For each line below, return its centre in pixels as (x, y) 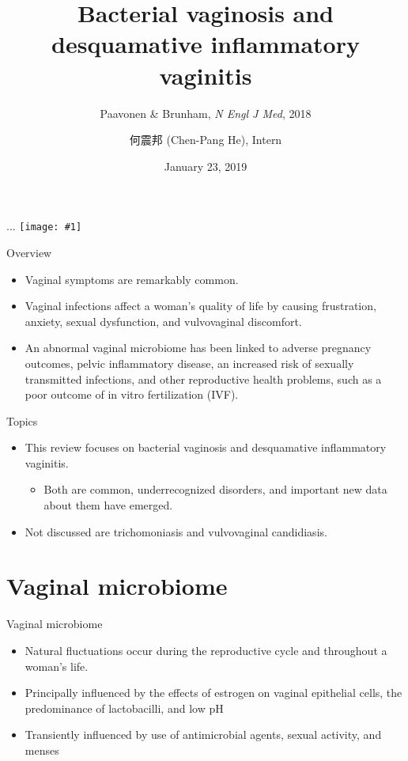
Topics (22, 420)
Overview (29, 252)
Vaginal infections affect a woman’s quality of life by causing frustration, (200, 306)
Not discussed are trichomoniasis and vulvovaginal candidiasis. (176, 531)
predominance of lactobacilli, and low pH (124, 708)
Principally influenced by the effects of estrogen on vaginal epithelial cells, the (213, 693)
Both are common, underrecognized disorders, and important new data (215, 489)
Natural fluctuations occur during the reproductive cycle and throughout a (206, 650)
